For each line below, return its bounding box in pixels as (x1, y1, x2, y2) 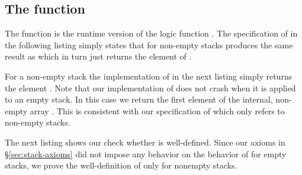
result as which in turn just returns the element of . (5, 50, 192, 62)
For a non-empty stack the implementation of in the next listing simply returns (5, 70, 293, 82)
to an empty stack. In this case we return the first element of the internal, (5, 93, 273, 105)
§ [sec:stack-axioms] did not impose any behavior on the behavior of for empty (5, 147, 287, 160)
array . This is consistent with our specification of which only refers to (30, 104, 285, 117)
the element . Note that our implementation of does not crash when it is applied (5, 81, 296, 94)
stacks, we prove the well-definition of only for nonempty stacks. (5, 159, 237, 171)
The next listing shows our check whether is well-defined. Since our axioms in (5, 136, 285, 148)
